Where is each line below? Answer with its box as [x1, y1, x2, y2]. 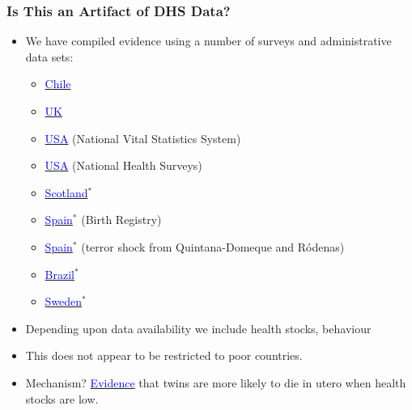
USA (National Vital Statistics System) [45, 129, 241, 146]
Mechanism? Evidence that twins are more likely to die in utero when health [25, 374, 406, 391]
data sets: [25, 48, 74, 65]
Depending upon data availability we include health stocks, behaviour [25, 319, 372, 336]
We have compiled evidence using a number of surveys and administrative [25, 32, 392, 49]
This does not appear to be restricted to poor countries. [25, 347, 303, 364]
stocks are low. [25, 390, 99, 407]
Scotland [45, 184, 88, 201]
